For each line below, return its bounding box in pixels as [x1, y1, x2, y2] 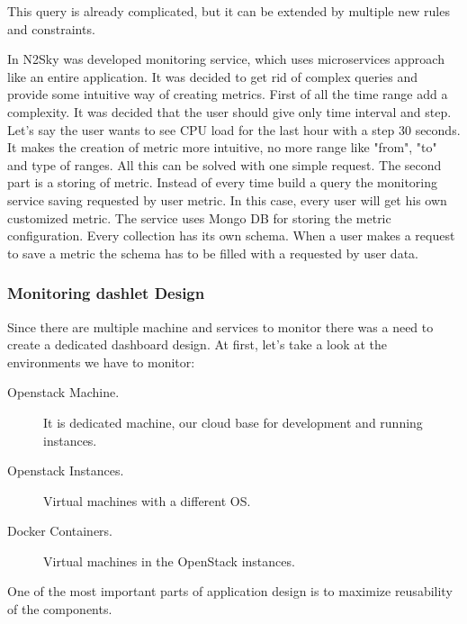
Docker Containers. [7, 521, 113, 540]
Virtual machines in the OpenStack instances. [43, 551, 295, 570]
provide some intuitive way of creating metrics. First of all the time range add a [7, 85, 448, 104]
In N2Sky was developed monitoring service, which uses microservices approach [7, 50, 445, 68]
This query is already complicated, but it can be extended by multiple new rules [7, 2, 450, 20]
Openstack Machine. [7, 383, 120, 402]
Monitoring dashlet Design [7, 282, 205, 304]
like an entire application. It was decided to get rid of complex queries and [7, 67, 418, 86]
